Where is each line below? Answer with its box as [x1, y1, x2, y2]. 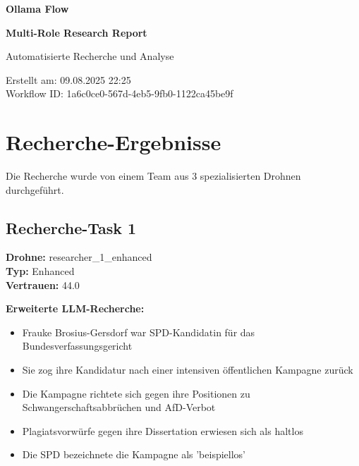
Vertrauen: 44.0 [6, 277, 80, 292]
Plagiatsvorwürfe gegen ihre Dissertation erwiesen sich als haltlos [22, 423, 303, 438]
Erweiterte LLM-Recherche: [6, 301, 145, 316]
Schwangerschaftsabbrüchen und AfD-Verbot [22, 400, 216, 415]
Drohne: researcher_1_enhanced [6, 250, 152, 264]
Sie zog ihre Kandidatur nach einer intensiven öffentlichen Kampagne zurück [22, 362, 353, 377]
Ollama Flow [6, 1, 69, 16]
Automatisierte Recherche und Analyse [6, 49, 174, 63]
